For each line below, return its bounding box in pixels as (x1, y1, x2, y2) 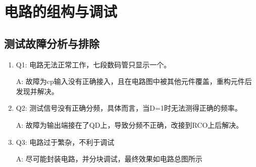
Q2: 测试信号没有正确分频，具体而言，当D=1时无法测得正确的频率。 (16, 103, 242, 113)
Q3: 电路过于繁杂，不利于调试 (16, 136, 115, 147)
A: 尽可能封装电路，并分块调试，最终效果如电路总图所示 (16, 153, 202, 164)
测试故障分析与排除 (4, 35, 99, 51)
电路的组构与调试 (4, 1, 118, 22)
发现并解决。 (16, 86, 59, 96)
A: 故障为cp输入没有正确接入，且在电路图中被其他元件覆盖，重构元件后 (16, 76, 252, 87)
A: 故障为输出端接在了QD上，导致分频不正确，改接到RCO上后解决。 (16, 119, 243, 130)
